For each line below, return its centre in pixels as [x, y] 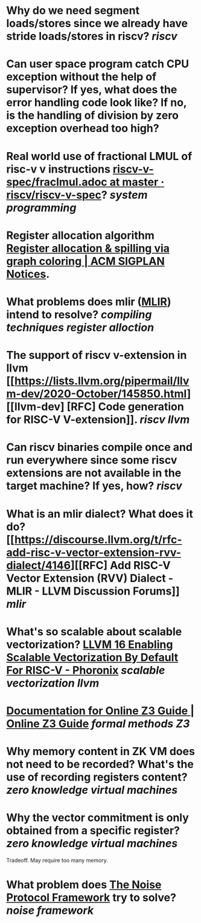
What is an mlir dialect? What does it [100, 514]
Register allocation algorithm [81, 235]
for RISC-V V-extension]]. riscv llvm [98, 420]
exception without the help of [81, 77]
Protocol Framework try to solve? [91, 898]
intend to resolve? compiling [79, 314]
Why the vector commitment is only [97, 818]
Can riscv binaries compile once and [100, 448]
